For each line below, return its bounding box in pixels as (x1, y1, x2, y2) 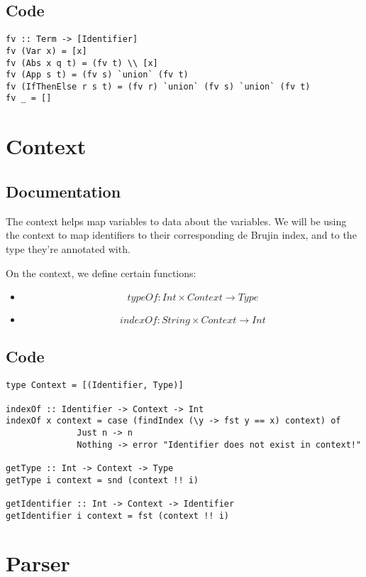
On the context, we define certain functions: (6, 265, 196, 280)
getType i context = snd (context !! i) (6, 475, 199, 485)
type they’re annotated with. (6, 241, 131, 256)
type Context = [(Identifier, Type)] (6, 380, 184, 391)
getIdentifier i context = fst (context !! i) (6, 510, 229, 521)
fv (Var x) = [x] (6, 45, 87, 56)
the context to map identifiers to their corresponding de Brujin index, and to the (6, 227, 357, 242)
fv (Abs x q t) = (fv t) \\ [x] (6, 58, 158, 68)
